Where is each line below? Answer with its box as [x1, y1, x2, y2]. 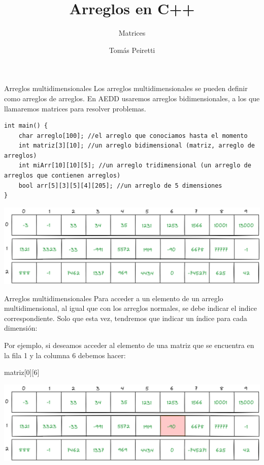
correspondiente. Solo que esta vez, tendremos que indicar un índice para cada [4, 312, 247, 323]
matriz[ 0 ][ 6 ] [4, 367, 40, 377]
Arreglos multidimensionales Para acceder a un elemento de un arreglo [4, 293, 223, 303]
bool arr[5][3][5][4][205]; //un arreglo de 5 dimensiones [18, 182, 222, 189]
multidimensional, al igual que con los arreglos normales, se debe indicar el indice [4, 303, 257, 313]
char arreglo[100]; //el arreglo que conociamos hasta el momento [18, 132, 248, 139]
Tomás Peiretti [109, 44, 155, 55]
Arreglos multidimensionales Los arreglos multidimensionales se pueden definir [4, 83, 248, 94]
